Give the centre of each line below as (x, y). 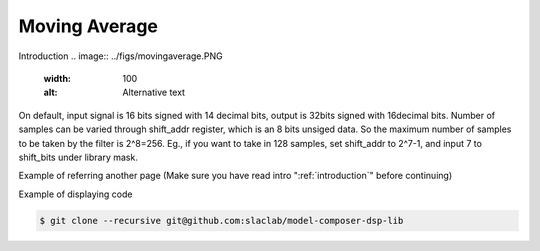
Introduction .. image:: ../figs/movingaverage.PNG (121, 56)
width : (57, 78)
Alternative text (153, 92)
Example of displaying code (75, 194)
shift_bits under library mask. (78, 157)
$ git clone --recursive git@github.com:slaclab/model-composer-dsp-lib (221, 220)
